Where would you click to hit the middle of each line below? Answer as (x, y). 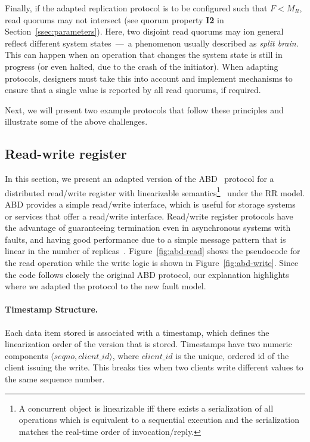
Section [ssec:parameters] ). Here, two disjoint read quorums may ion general (144, 31)
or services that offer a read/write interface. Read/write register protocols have (149, 216)
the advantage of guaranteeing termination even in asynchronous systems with (148, 228)
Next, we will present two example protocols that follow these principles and (144, 109)
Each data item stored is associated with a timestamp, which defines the (137, 332)
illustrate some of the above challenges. (76, 121)
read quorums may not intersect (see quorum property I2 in (114, 19)
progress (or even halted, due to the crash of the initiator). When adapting (142, 66)
